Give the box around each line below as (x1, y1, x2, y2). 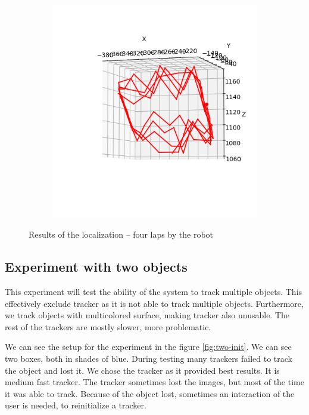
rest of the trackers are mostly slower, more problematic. (5, 320, 211, 333)
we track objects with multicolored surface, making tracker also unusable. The (5, 309, 290, 321)
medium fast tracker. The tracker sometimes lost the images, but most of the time (5, 376, 304, 388)
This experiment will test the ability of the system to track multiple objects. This (5, 285, 302, 297)
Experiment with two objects (5, 257, 188, 276)
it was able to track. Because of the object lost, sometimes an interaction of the (5, 387, 295, 399)
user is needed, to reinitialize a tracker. (5, 399, 146, 411)
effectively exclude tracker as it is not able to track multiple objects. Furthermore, (5, 297, 304, 309)
